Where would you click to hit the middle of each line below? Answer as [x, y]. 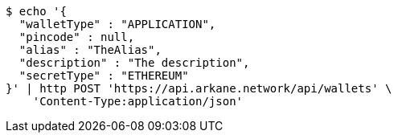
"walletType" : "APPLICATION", [117, 24]
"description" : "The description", [134, 63]
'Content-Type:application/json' [138, 101]
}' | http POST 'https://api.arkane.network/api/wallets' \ [199, 88]
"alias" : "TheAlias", [90, 50]
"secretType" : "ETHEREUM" [104, 76]
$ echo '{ [36, 11]
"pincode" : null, [77, 37]
